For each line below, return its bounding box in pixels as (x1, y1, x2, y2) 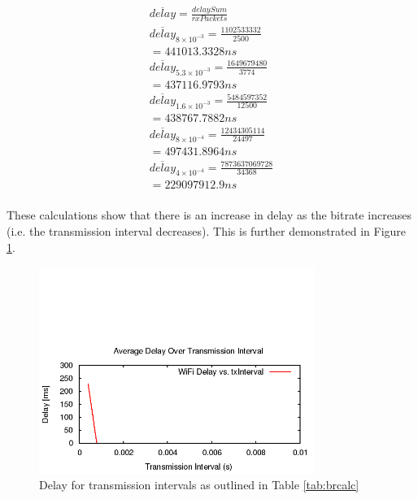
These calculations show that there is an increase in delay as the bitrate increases (7, 206, 412, 223)
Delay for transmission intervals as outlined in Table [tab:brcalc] (39, 476, 359, 493)
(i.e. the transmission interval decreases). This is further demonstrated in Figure (7, 223, 407, 240)
